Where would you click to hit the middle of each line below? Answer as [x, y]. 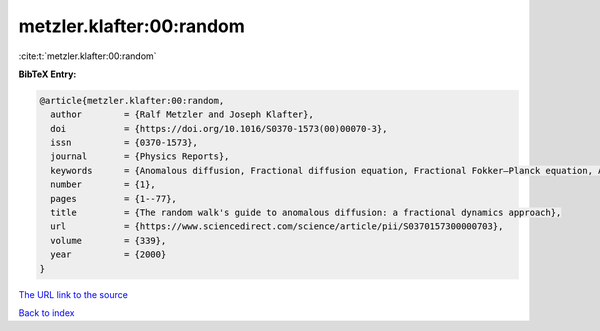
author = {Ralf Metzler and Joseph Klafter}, [182, 114]
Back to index [46, 312]
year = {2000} [108, 254]
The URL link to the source [73, 294]
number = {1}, [103, 184]
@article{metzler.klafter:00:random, [132, 100]
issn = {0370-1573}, [124, 143]
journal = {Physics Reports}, [140, 156]
